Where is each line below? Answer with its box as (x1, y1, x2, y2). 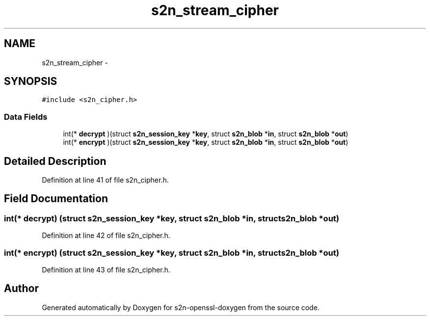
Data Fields (4, 111, 48, 122)
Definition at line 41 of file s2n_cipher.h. (42, 176, 169, 185)
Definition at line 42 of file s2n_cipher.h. (42, 231, 170, 240)
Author (4, 282, 39, 295)
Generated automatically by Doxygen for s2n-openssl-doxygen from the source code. (42, 303, 320, 312)
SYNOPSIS (4, 75, 57, 88)
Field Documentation (4, 192, 108, 205)
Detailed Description (4, 155, 107, 167)
